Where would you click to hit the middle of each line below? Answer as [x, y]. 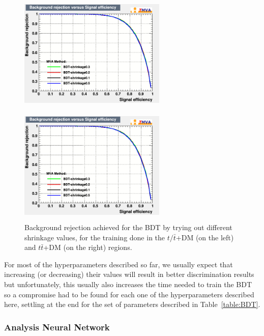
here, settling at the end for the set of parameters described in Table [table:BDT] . [132, 304]
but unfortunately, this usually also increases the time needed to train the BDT [128, 284]
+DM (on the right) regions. [88, 247]
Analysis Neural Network [57, 327]
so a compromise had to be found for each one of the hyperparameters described [129, 294]
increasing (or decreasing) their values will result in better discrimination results [129, 274]
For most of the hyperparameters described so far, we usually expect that [119, 264]
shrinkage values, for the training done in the [95, 237]
